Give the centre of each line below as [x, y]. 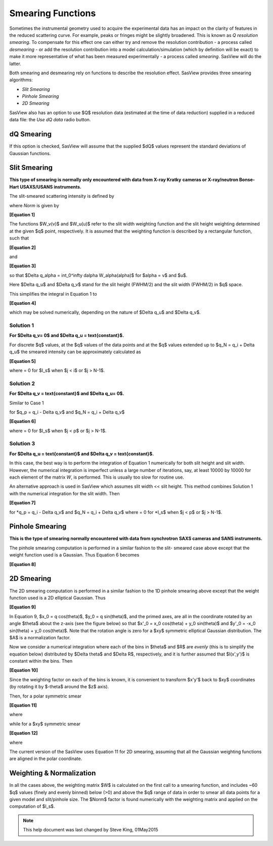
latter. [15, 64]
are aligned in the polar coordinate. [46, 759]
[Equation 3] [23, 266]
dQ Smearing [31, 134]
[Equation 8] [23, 564]
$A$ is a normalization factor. [40, 637]
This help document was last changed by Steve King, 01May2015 [91, 830]
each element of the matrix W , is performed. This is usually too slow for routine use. [97, 477]
